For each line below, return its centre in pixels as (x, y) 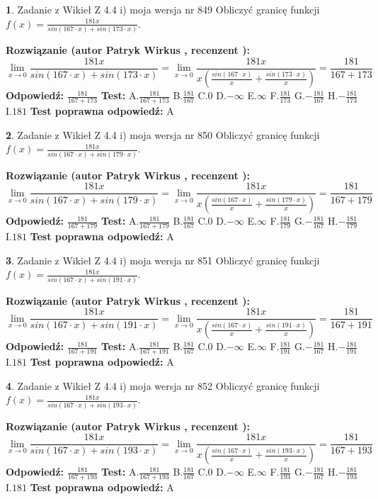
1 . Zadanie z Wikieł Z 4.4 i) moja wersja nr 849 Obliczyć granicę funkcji (163, 9)
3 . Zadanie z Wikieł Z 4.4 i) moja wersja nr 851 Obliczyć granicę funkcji (163, 260)
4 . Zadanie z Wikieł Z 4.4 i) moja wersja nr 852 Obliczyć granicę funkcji (163, 385)
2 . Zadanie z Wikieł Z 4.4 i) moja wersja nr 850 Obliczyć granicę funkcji (163, 134)
